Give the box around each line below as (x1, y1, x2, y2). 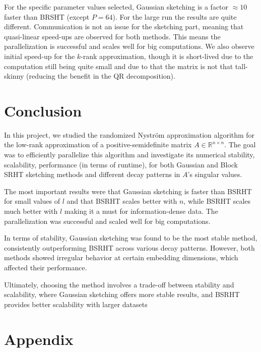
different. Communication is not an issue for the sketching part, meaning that (4, 21, 244, 32)
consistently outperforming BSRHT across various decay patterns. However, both (4, 242, 255, 253)
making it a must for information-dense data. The (64, 206, 218, 216)
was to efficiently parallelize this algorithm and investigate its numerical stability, (4, 149, 255, 160)
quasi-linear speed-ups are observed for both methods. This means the (4, 31, 221, 41)
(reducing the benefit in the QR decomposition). (26, 71, 175, 81)
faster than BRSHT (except (4, 11, 90, 22)
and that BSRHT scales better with (67, 196, 177, 206)
